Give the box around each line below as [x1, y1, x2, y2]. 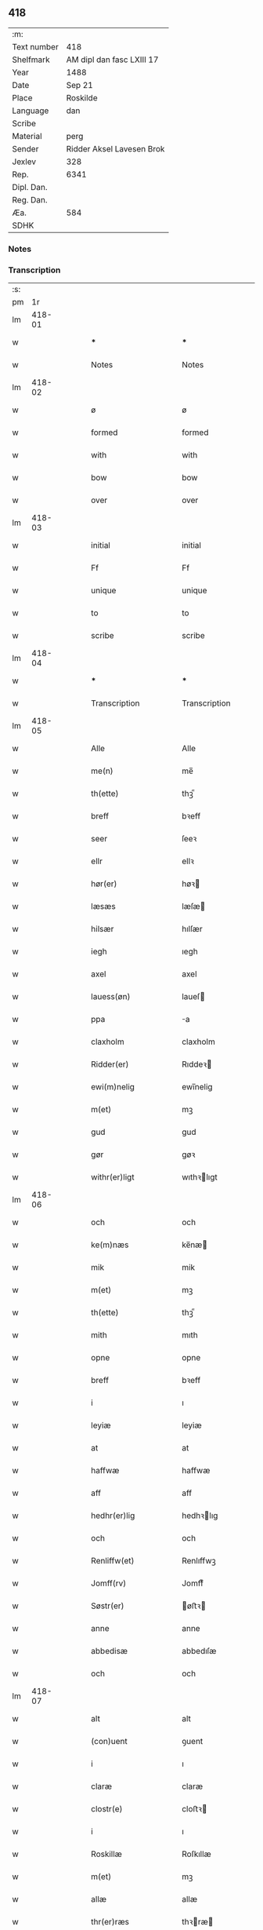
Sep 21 [66, 79, 94, 90]
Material [12, 130, 42, 141]
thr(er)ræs [91, 1917, 130, 1928]
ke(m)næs [91, 1239, 129, 1250]
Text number [12, 41, 59, 52]
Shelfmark [12, 54, 50, 65]
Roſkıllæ [181, 1848, 211, 1859]
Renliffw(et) [91, 1556, 135, 1567]
